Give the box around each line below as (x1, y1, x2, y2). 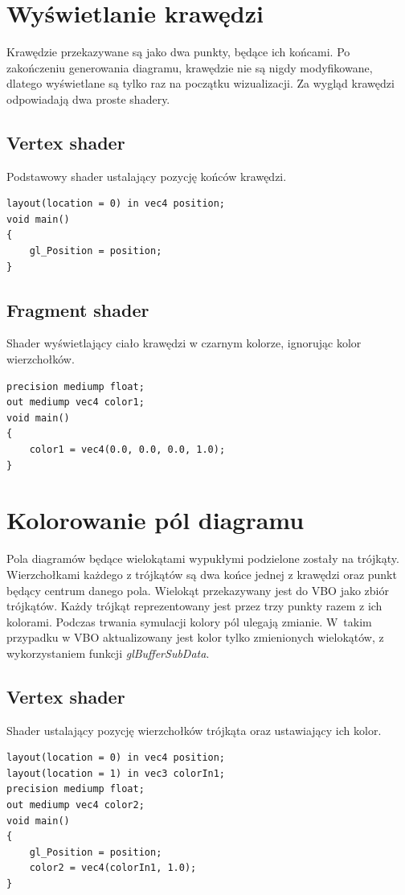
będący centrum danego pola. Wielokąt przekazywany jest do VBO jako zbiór (6, 581, 389, 598)
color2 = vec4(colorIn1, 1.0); (29, 862, 197, 874)
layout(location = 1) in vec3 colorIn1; (6, 767, 226, 779)
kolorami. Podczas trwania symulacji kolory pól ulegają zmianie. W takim (6, 613, 372, 630)
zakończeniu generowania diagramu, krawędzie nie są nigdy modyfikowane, (6, 59, 373, 76)
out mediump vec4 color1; (6, 396, 145, 408)
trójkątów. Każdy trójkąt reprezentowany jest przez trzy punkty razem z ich (6, 597, 382, 614)
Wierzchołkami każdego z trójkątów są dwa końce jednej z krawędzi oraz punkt (6, 565, 397, 582)
